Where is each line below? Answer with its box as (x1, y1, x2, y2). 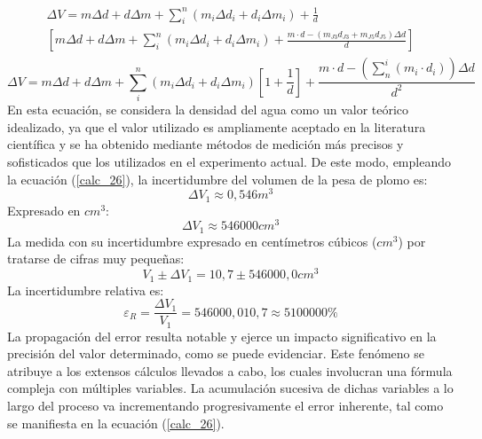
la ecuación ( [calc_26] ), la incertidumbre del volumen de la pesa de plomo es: (7, 169, 428, 188)
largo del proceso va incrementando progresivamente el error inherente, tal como (7, 396, 444, 414)
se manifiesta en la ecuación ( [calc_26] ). (7, 413, 225, 432)
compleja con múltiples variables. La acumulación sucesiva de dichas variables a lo (7, 379, 454, 397)
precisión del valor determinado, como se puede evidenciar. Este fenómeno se (7, 344, 425, 363)
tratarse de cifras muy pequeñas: (7, 249, 185, 268)
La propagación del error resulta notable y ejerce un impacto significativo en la (7, 326, 437, 345)
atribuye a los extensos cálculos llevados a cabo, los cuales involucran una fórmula (7, 361, 453, 380)
